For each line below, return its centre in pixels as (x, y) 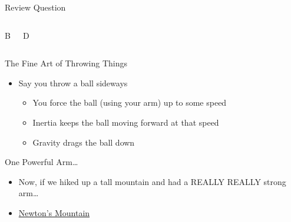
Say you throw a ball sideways (73, 83)
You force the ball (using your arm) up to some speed (130, 102)
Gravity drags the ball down (84, 142)
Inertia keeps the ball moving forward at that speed (126, 122)
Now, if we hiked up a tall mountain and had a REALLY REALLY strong (152, 181)
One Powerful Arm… (42, 162)
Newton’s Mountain (54, 212)
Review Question (35, 7)
